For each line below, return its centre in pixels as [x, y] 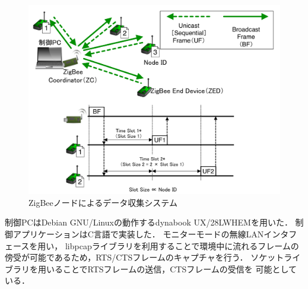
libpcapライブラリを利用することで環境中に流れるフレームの [182, 245]
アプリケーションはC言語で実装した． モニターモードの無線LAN [138, 234]
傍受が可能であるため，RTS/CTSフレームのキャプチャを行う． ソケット [145, 257]
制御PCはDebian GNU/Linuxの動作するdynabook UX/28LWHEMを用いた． [149, 222]
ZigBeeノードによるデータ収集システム [103, 202]
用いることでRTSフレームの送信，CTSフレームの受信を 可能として [167, 269]
